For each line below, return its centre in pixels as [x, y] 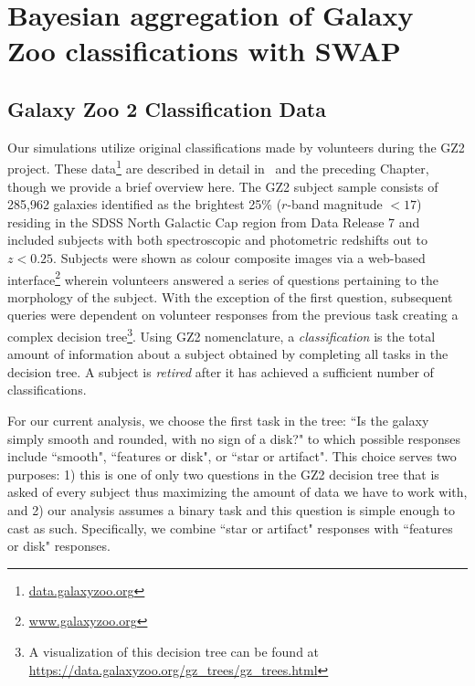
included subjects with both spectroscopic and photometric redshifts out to [217, 240]
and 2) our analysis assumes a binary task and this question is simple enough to [232, 510]
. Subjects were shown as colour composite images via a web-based [239, 257]
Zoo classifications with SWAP [204, 51]
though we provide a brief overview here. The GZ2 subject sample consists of [223, 186]
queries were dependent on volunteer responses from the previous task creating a [233, 315]
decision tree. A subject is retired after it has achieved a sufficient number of [221, 371]
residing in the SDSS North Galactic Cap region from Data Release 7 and [214, 222]
